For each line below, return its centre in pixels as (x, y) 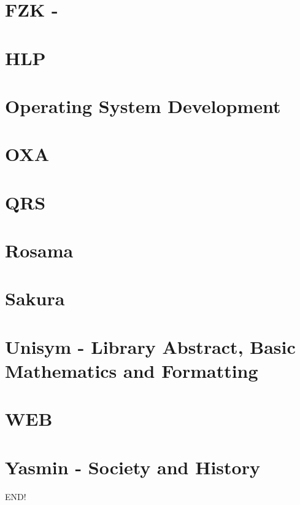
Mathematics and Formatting (132, 370)
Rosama (39, 250)
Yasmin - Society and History (133, 467)
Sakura (35, 298)
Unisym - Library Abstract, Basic (150, 346)
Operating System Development (143, 105)
